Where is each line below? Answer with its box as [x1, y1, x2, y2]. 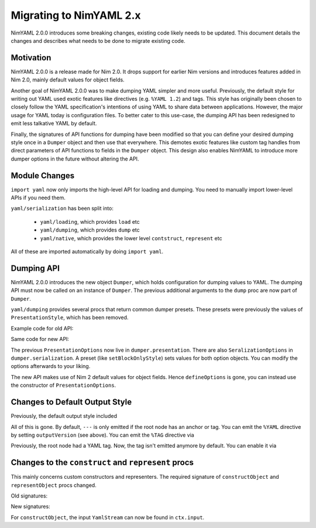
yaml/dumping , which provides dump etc [40, 226, 140, 234]
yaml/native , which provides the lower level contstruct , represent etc [40, 234, 222, 241]
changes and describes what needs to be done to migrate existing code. [11, 37, 186, 44]
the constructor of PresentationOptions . [11, 381, 116, 389]
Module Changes [11, 171, 75, 180]
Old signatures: [11, 492, 48, 499]
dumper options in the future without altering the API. [11, 155, 139, 162]
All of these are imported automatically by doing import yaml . [11, 248, 164, 255]
